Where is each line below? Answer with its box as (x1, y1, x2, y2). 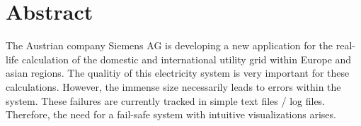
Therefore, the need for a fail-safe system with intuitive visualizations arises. (6, 107, 336, 122)
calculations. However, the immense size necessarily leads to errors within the (6, 79, 341, 94)
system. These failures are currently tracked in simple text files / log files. (6, 93, 326, 108)
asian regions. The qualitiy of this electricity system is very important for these (6, 65, 350, 80)
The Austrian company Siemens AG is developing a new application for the (6, 38, 333, 53)
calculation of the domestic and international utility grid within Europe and (21, 51, 352, 66)
